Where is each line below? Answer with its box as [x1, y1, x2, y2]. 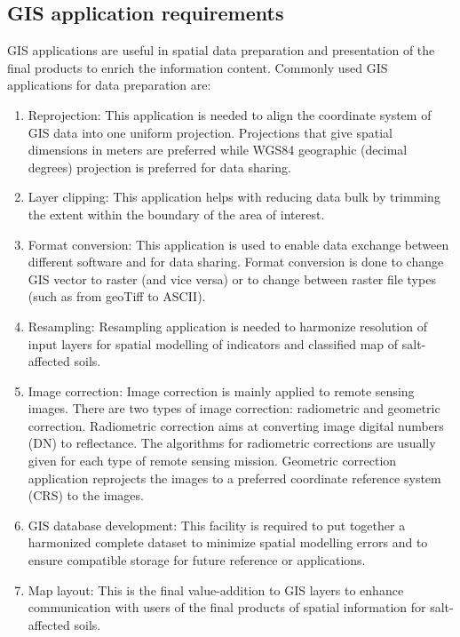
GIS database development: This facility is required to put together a [28, 515, 406, 534]
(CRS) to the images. [28, 486, 144, 505]
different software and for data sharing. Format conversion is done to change [28, 252, 444, 271]
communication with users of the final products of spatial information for [28, 598, 426, 617]
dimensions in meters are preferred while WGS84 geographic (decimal [28, 140, 408, 159]
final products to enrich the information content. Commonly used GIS [7, 58, 388, 76]
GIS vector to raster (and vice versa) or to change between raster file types [28, 269, 436, 288]
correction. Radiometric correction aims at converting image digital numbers [28, 416, 444, 434]
